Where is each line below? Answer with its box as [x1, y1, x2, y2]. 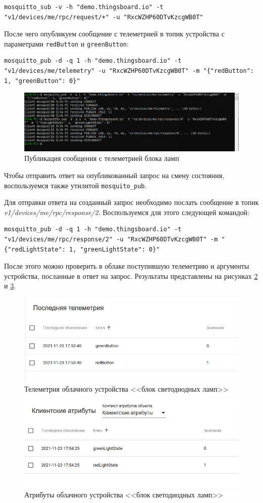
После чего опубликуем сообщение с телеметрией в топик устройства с [4, 28, 225, 39]
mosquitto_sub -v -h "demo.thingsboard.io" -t [4, 4, 163, 11]
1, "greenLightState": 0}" [69, 245, 160, 253]
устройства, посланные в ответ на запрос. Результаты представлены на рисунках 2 [4, 270, 258, 281]
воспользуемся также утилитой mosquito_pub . [4, 180, 147, 190]
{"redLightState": [4, 245, 66, 253]
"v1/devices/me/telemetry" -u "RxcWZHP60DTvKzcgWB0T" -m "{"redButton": [4, 67, 254, 75]
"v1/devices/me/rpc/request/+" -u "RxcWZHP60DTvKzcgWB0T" [4, 13, 203, 21]
